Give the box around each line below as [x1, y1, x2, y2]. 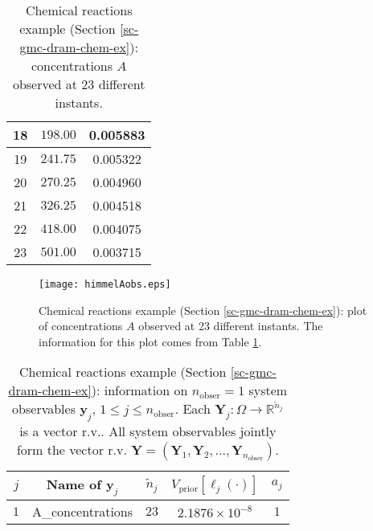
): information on [91, 381, 188, 400]
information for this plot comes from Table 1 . [39, 333, 262, 349]
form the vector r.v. [16, 439, 127, 459]
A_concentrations [32, 501, 133, 521]
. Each [174, 399, 211, 419]
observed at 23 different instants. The [138, 317, 323, 334]
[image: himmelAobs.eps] [39, 279, 171, 290]
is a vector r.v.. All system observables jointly [19, 421, 277, 440]
